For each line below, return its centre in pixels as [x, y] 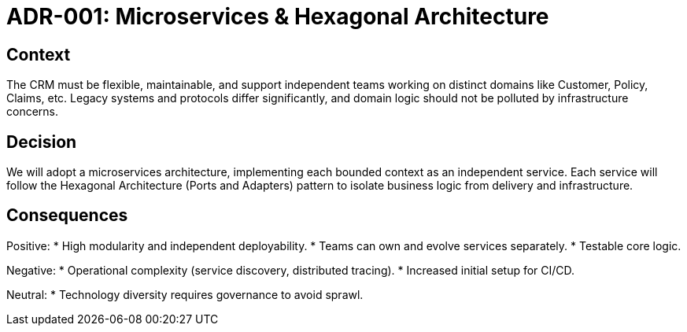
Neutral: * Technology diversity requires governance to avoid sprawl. [185, 294]
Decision [42, 142]
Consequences [67, 216]
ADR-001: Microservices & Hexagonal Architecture [278, 17]
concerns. [33, 112]
